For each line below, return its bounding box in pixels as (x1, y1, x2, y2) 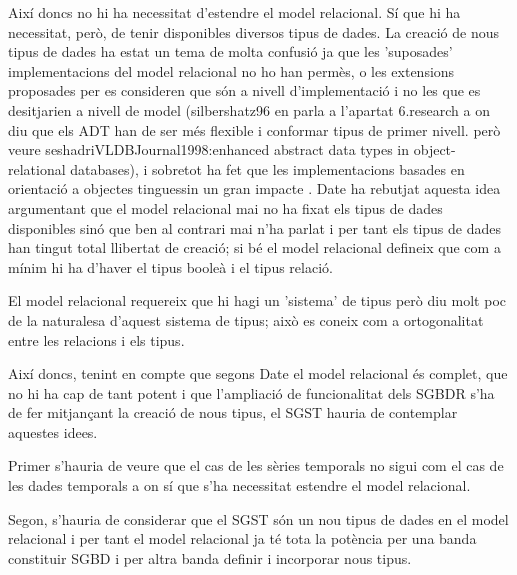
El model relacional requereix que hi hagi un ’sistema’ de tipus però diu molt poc (8, 290, 506, 311)
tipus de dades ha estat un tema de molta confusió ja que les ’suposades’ (8, 41, 453, 62)
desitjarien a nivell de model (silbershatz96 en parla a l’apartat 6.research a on (8, 99, 490, 120)
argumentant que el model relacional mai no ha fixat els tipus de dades (8, 197, 443, 218)
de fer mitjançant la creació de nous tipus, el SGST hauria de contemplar (8, 402, 458, 423)
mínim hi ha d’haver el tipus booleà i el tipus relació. (8, 256, 333, 277)
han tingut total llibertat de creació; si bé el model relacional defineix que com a (8, 237, 501, 258)
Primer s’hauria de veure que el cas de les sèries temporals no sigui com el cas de (8, 455, 504, 476)
